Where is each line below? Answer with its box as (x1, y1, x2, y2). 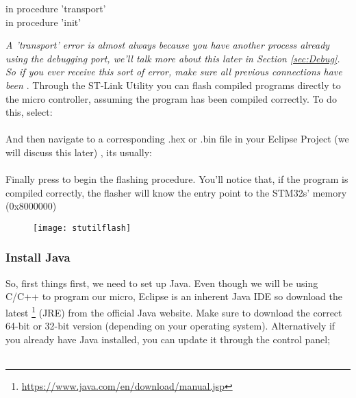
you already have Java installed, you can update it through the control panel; (5, 332, 331, 346)
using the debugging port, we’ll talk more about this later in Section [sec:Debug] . (5, 51, 340, 65)
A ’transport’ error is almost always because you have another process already (5, 38, 330, 52)
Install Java (5, 249, 71, 266)
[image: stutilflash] (33, 223, 131, 233)
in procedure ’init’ (5, 14, 81, 29)
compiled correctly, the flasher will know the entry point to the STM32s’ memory (5, 185, 347, 199)
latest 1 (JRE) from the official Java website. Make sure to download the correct (5, 303, 342, 319)
